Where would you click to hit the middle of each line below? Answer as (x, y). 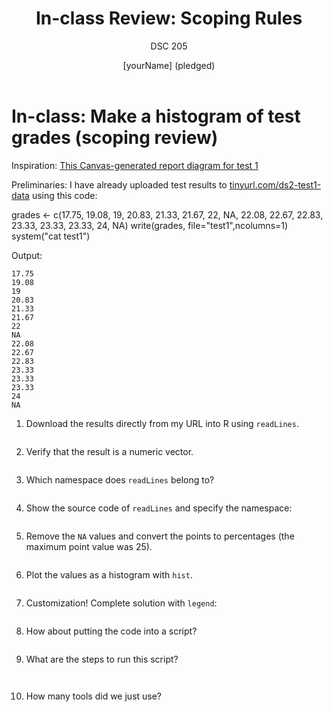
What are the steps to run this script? (102, 659)
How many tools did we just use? (94, 696)
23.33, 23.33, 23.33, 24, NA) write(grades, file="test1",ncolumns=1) (150, 225)
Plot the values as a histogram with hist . (109, 574)
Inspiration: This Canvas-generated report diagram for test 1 (135, 165)
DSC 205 (169, 46)
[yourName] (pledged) (169, 65)
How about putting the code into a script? (111, 631)
